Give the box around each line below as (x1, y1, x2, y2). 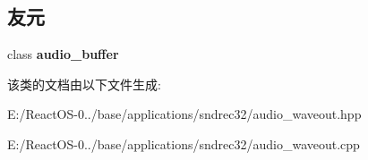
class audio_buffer (7, 45, 119, 63)
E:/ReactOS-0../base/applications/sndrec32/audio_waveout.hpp (7, 105, 362, 123)
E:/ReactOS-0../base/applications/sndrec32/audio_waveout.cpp (7, 134, 360, 153)
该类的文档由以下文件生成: (7, 74, 161, 93)
